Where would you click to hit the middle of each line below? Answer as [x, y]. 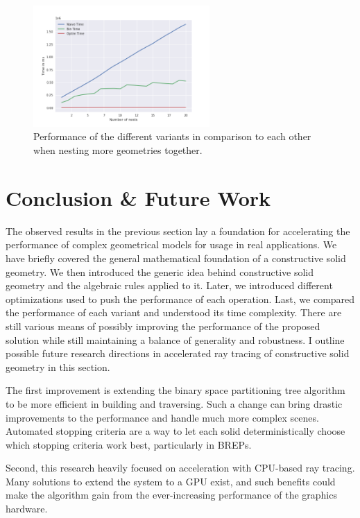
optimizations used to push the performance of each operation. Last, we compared [180, 299]
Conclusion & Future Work [138, 197]
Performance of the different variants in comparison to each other [172, 136]
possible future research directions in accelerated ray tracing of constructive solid [178, 353]
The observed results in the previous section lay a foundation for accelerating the [178, 231]
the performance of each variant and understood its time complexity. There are [174, 312]
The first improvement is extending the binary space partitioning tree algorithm [175, 390]
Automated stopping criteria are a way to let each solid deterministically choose [175, 431]
